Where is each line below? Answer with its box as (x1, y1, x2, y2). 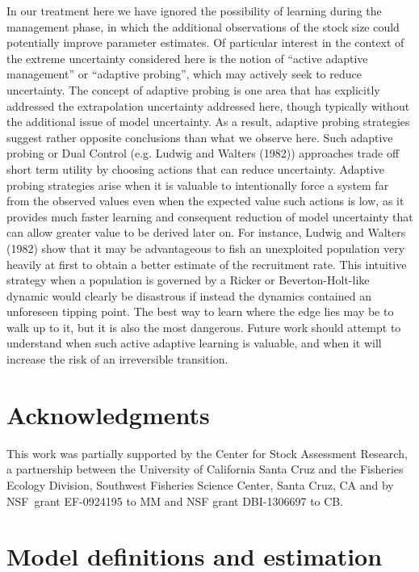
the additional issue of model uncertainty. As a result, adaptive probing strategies (6, 113, 410, 130)
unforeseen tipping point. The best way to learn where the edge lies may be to (6, 303, 394, 320)
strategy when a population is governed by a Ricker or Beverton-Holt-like (6, 271, 370, 288)
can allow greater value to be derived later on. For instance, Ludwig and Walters (6, 224, 406, 241)
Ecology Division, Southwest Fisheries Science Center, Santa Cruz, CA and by (6, 476, 394, 493)
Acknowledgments (6, 397, 210, 431)
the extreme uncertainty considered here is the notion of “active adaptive (6, 49, 368, 66)
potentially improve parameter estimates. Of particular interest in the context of (6, 34, 404, 51)
